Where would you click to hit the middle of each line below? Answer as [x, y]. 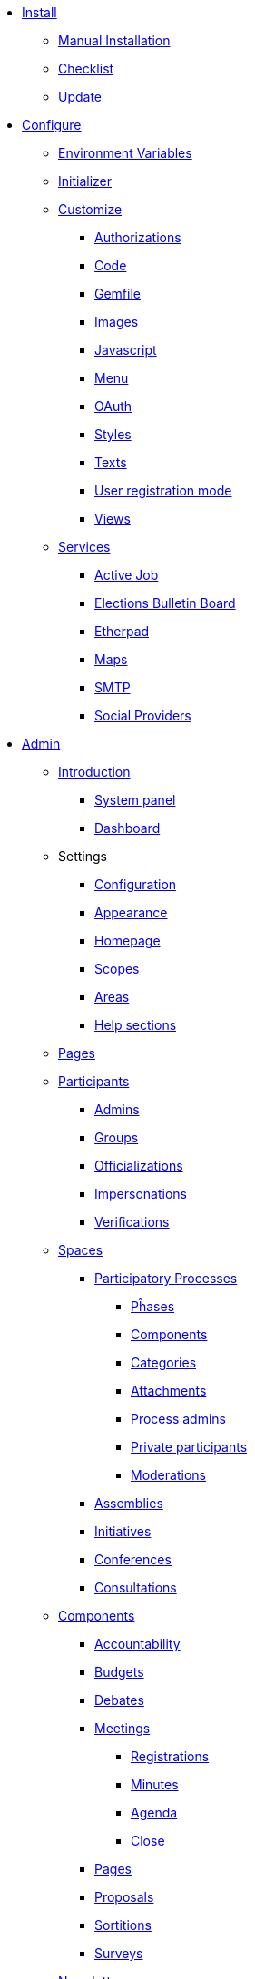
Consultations [136, 1587]
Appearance [131, 912]
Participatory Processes [166, 1278]
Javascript [126, 350]
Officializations [139, 1166]
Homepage [127, 941]
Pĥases [153, 1306]
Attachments [169, 1391]
